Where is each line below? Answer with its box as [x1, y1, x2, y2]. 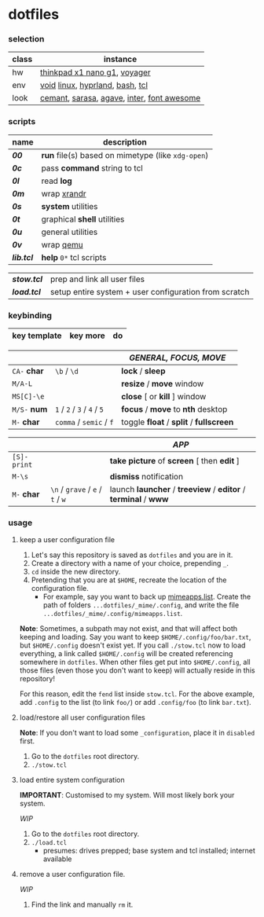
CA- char [12, 365, 45, 376]
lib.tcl [12, 251, 34, 262]
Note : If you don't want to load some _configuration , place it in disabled [19, 728, 255, 738]
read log [41, 175, 72, 186]
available [42, 854, 72, 864]
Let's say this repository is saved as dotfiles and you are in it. [31, 550, 233, 559]
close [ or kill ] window [121, 391, 207, 402]
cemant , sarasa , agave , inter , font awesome [39, 93, 201, 104]
